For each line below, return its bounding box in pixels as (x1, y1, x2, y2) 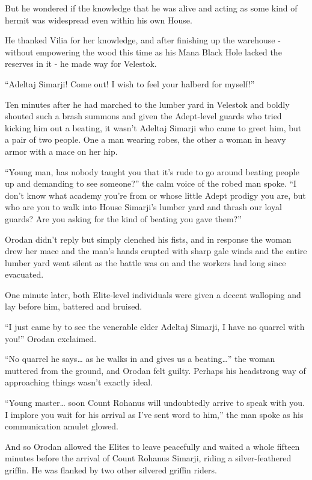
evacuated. (5, 268, 44, 281)
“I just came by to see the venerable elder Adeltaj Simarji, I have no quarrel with (5, 320, 305, 333)
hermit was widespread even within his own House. (5, 13, 192, 26)
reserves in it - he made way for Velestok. (5, 57, 157, 70)
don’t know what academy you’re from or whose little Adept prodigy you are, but (5, 189, 306, 201)
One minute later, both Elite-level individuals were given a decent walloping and (5, 288, 301, 301)
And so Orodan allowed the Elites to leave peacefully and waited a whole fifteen (5, 440, 300, 452)
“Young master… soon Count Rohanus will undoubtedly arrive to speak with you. (5, 396, 305, 409)
